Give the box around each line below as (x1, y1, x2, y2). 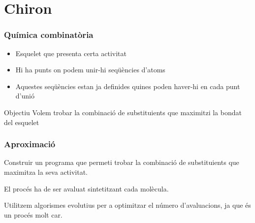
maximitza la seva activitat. (4, 166, 88, 177)
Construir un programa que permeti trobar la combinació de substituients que (4, 157, 239, 167)
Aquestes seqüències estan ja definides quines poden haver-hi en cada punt (15, 81, 240, 91)
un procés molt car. (4, 209, 63, 220)
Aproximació (4, 138, 56, 150)
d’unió (15, 91, 34, 101)
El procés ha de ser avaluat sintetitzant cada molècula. (4, 183, 169, 193)
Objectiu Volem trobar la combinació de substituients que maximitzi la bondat (4, 107, 242, 117)
